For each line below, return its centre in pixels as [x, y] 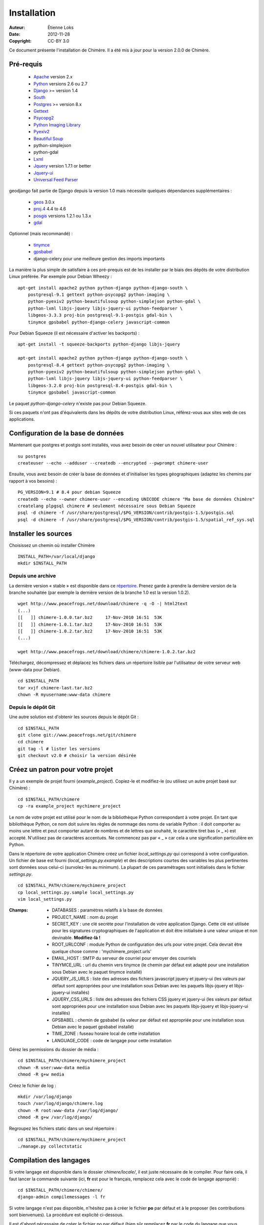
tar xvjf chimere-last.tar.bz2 [55, 688]
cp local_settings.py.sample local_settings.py [76, 892]
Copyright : [20, 41]
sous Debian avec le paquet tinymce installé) [97, 972]
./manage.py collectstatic [50, 1146]
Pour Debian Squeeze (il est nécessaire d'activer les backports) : [74, 333]
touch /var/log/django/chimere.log [60, 1103]
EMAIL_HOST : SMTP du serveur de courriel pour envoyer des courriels [124, 958]
